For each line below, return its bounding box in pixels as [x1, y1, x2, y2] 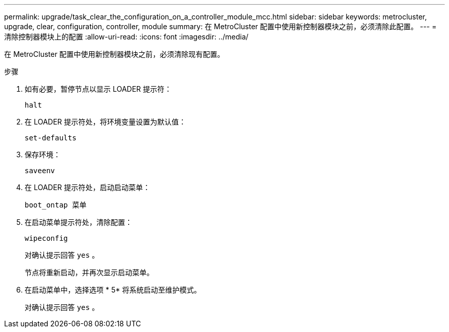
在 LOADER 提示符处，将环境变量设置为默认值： [25, 117, 186, 126]
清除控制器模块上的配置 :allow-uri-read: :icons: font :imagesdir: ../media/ [4, 32, 249, 41]
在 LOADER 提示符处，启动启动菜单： [25, 183, 150, 192]
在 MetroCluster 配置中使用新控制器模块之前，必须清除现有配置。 [4, 50, 224, 58]
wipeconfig [25, 234, 68, 242]
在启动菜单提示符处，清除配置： [25, 218, 132, 226]
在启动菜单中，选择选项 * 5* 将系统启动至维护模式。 [25, 285, 201, 294]
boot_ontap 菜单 [25, 201, 87, 209]
